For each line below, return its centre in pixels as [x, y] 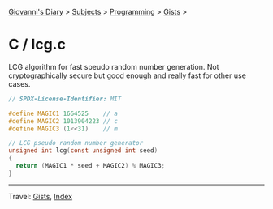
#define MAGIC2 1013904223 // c [63, 121]
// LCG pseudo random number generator [76, 143]
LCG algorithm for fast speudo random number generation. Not [114, 66]
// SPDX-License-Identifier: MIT [65, 99]
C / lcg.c [37, 45]
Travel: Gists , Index [41, 196]
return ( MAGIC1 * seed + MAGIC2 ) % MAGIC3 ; [90, 166]
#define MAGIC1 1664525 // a [63, 113]
